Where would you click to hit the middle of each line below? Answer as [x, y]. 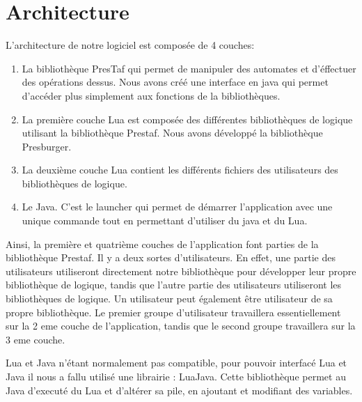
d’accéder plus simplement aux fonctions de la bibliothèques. [151, 95]
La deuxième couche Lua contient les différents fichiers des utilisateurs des [180, 170]
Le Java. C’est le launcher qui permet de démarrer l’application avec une [177, 207]
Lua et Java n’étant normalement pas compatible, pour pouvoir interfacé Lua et [176, 363]
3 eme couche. [36, 339]
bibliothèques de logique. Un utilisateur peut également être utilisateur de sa [169, 299]
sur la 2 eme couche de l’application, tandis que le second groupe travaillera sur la [181, 326]
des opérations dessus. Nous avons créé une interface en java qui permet [175, 82]
